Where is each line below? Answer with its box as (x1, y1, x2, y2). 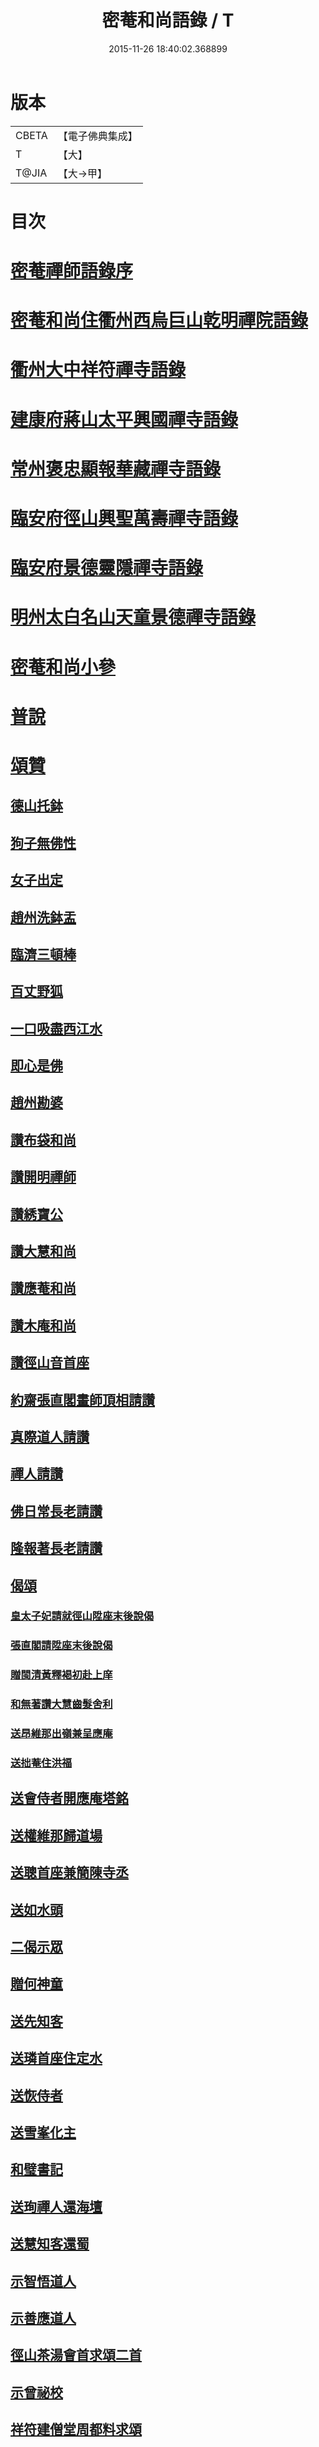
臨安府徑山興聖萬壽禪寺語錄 (10, 507, 239, 530)
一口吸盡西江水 (10, 1020, 103, 1037)
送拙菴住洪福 (10, 1756, 73, 1770)
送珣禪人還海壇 (10, 2198, 103, 2215)
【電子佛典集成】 (57, 129, 138, 143)
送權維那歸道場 (10, 1827, 103, 1844)
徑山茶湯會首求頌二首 (10, 2347, 142, 2364)
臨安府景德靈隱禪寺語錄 (10, 557, 204, 580)
